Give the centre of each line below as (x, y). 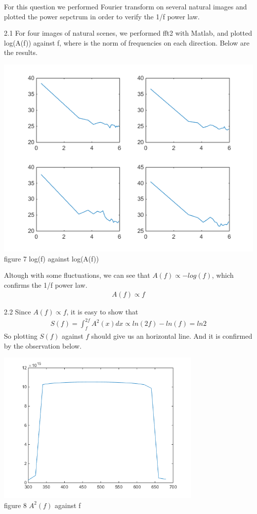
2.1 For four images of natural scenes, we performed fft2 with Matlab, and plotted (128, 33)
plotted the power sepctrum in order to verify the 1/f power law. (102, 16)
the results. (21, 52)
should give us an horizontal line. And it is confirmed (172, 336)
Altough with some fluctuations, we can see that (77, 275)
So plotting (21, 336)
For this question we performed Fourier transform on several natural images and (126, 6)
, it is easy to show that (102, 312)
